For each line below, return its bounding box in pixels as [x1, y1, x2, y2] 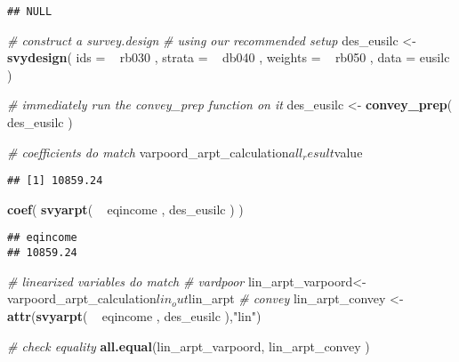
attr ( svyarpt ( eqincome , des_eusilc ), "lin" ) [7, 306, 262, 325]
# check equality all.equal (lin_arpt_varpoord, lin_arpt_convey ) [7, 336, 370, 355]
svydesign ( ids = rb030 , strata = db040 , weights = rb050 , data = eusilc [7, 48, 450, 67]
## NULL [7, 5, 52, 18]
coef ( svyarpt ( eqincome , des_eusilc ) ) [7, 199, 244, 218]
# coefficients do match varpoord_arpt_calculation [7, 142, 289, 161]
